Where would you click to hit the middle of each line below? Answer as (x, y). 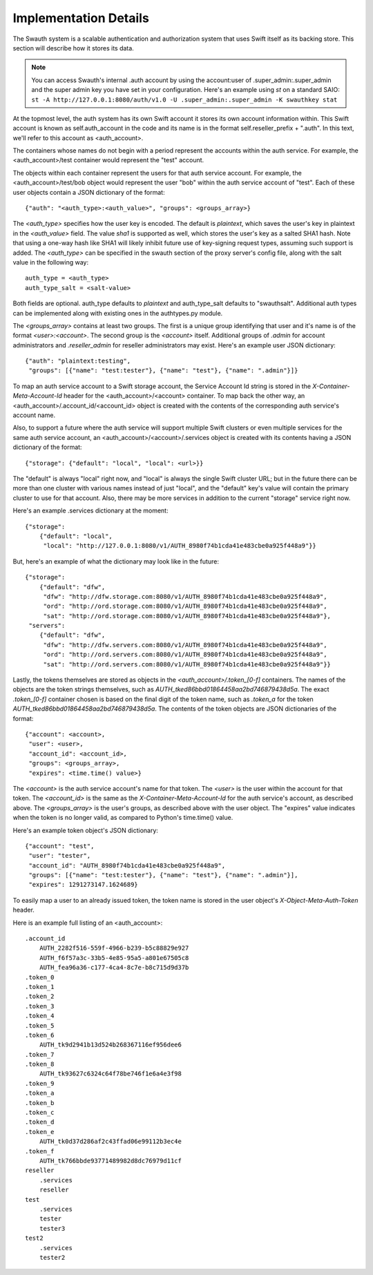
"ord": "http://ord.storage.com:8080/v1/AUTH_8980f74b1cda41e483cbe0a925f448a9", (185, 606)
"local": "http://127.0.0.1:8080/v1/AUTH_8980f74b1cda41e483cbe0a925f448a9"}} (180, 546)
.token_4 (40, 1016)
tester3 (52, 1228)
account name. (34, 415)
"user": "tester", (60, 856)
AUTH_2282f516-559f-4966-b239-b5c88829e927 (114, 948)
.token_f (40, 1151)
